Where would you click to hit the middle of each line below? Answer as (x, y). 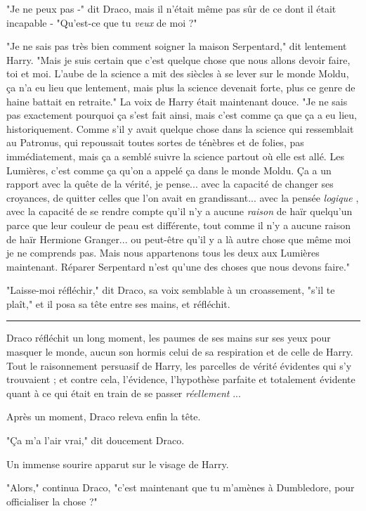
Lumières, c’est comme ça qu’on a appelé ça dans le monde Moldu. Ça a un (169, 170)
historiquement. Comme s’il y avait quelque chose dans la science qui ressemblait (180, 128)
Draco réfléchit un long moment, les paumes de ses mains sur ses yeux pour (169, 338)
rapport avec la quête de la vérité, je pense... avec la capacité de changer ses (170, 184)
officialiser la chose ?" (52, 501)
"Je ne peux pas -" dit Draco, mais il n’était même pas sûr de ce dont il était (171, 8)
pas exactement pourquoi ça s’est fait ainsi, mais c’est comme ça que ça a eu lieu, (182, 115)
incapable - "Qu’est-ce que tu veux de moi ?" (102, 22)
